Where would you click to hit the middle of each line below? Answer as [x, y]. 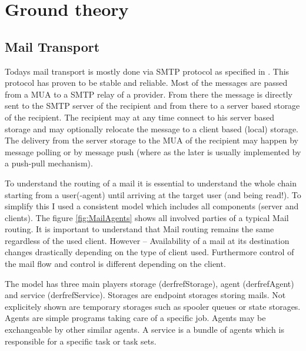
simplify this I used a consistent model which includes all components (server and [152, 206]
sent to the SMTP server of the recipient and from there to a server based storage [152, 106]
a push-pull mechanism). [49, 163]
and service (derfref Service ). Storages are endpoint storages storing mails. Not [145, 295]
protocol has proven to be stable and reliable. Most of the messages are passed [146, 83]
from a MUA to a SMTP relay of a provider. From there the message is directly [149, 94]
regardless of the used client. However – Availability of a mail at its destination [147, 240]
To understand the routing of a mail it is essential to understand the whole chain [151, 183]
